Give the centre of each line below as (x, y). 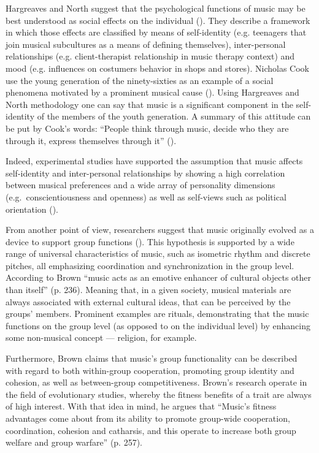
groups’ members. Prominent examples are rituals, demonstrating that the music (157, 314)
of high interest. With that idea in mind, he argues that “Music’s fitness (141, 406)
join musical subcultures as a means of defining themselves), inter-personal (146, 44)
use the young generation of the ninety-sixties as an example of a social (140, 80)
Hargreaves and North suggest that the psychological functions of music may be (156, 8)
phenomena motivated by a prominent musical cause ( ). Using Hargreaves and (152, 92)
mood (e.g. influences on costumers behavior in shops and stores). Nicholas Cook (157, 68)
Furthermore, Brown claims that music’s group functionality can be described (152, 358)
